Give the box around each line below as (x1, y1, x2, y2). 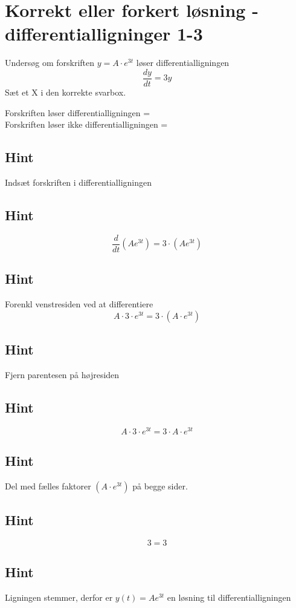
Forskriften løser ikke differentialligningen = (5, 118, 168, 131)
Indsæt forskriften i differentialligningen (5, 175, 152, 188)
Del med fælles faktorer (5, 479, 91, 492)
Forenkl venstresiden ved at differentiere (5, 298, 153, 310)
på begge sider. (132, 479, 188, 492)
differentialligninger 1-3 (5, 21, 203, 46)
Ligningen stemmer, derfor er (5, 591, 113, 604)
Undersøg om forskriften (5, 56, 95, 69)
